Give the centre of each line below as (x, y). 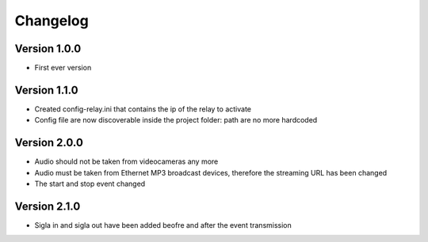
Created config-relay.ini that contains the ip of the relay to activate (143, 109)
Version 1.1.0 (46, 90)
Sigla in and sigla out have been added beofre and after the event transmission (163, 225)
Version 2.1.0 (48, 206)
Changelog (52, 21)
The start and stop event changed (90, 184)
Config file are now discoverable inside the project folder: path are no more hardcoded (176, 120)
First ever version (63, 68)
